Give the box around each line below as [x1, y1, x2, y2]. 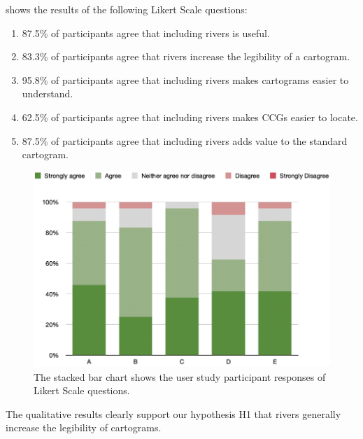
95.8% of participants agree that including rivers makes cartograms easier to [22, 72, 349, 87]
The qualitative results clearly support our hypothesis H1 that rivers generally [6, 406, 341, 421]
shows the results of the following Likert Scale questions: [6, 2, 248, 16]
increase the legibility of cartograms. [6, 420, 162, 435]
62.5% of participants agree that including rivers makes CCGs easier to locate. [22, 109, 358, 124]
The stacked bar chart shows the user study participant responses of [34, 369, 326, 384]
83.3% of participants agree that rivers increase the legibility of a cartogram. [22, 49, 350, 64]
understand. [22, 86, 73, 101]
